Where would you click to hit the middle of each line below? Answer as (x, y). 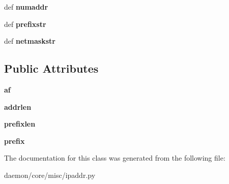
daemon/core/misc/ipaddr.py (50, 175)
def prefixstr (25, 24)
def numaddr (26, 7)
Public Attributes (51, 68)
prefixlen (20, 124)
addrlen (18, 106)
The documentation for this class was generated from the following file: (115, 158)
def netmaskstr (30, 41)
